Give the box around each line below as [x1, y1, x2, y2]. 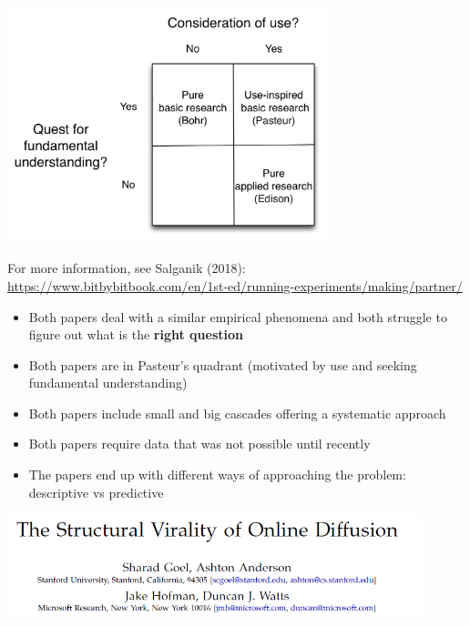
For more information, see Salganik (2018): [7, 258, 246, 278]
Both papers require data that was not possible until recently [28, 434, 371, 453]
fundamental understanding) [28, 373, 188, 392]
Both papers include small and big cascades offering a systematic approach [28, 403, 446, 422]
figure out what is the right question [28, 325, 243, 344]
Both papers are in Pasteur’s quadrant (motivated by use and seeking [28, 355, 417, 374]
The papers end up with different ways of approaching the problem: [28, 465, 406, 484]
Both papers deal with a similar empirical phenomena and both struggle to [28, 307, 447, 326]
